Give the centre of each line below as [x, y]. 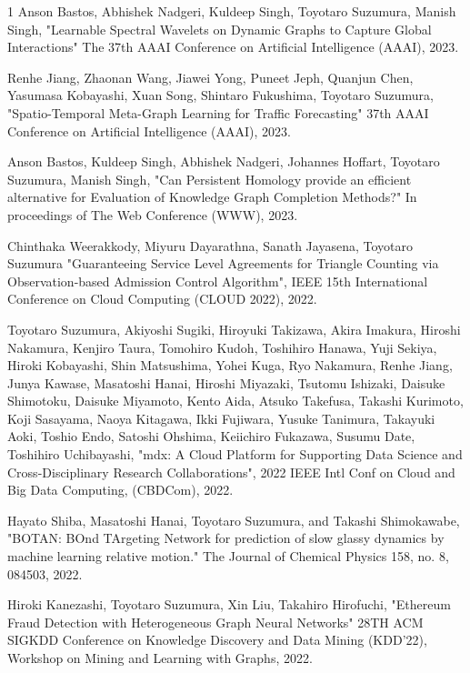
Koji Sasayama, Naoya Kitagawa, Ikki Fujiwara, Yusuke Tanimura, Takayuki [221, 418]
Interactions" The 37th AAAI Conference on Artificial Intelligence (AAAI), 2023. [233, 47]
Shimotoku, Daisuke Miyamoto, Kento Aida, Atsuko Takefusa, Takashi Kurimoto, [235, 401]
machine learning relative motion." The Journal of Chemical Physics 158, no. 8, [228, 556]
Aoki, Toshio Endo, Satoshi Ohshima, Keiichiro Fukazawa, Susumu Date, [211, 436]
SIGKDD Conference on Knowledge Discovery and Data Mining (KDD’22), [217, 640]
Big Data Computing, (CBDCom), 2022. [120, 490]
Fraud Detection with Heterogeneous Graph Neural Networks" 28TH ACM [215, 622]
